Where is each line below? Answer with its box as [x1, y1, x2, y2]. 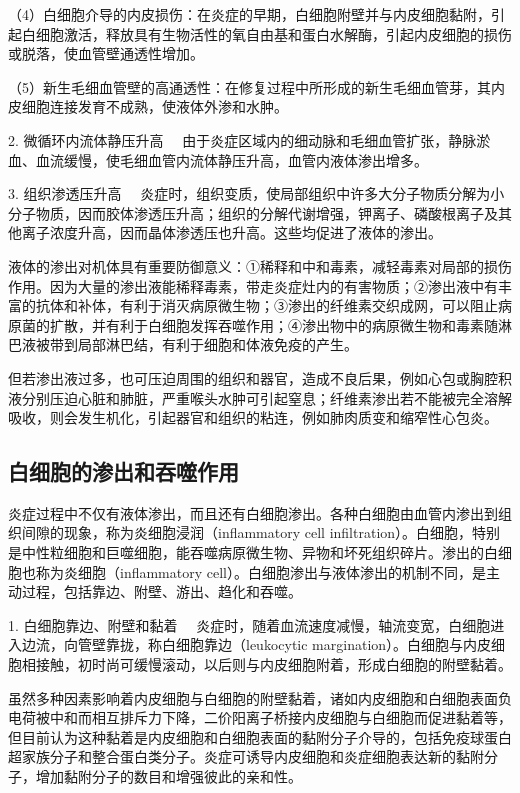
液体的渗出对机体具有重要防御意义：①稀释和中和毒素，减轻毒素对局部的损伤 [8, 255, 512, 276]
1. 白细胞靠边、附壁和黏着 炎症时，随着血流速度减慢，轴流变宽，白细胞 [8, 614, 491, 635]
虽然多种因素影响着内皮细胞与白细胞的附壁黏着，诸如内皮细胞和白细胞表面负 [8, 687, 512, 708]
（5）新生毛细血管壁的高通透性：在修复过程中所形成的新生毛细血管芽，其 [8, 76, 491, 97]
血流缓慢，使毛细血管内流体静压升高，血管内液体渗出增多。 [35, 149, 428, 170]
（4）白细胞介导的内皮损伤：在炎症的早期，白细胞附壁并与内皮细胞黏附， [8, 4, 491, 24]
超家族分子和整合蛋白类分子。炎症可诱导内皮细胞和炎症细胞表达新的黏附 [8, 746, 484, 767]
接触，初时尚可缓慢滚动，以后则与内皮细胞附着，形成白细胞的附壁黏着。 [35, 654, 512, 675]
